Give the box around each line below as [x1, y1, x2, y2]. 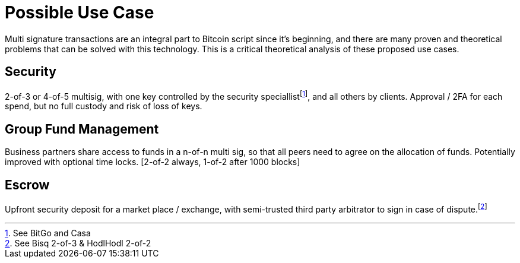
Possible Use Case [5, 2, 154, 23]
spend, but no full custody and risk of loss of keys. [5, 101, 202, 112]
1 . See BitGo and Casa [5, 227, 91, 238]
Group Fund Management [5, 121, 159, 137]
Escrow [5, 177, 50, 192]
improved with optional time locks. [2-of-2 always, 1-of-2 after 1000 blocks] [5, 157, 300, 167]
